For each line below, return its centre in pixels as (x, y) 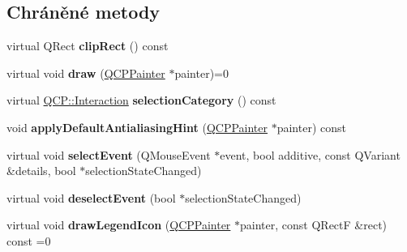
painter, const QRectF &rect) (314, 225)
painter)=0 (201, 73)
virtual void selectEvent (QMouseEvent (109, 154)
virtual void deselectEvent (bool (91, 197)
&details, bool (41, 171)
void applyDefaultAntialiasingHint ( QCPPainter (137, 127)
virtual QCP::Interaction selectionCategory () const (141, 100)
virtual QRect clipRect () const (88, 46)
